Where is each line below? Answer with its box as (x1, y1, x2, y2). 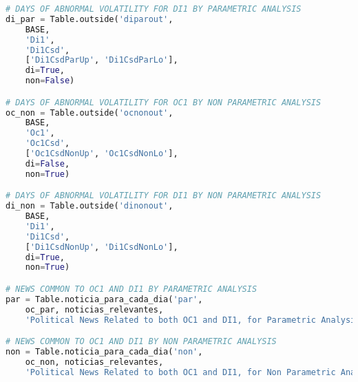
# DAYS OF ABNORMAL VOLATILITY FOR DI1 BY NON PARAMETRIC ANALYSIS (6, 191, 322, 201)
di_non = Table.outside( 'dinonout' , (6, 201, 173, 211)
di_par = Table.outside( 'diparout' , (6, 14, 173, 24)
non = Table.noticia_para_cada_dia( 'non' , (6, 347, 203, 357)
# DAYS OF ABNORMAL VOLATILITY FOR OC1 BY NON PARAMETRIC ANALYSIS (6, 97, 322, 107)
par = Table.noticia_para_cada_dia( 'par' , (6, 294, 203, 304)
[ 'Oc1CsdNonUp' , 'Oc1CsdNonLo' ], (25, 149, 178, 159)
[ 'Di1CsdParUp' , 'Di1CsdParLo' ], (25, 55, 178, 65)
